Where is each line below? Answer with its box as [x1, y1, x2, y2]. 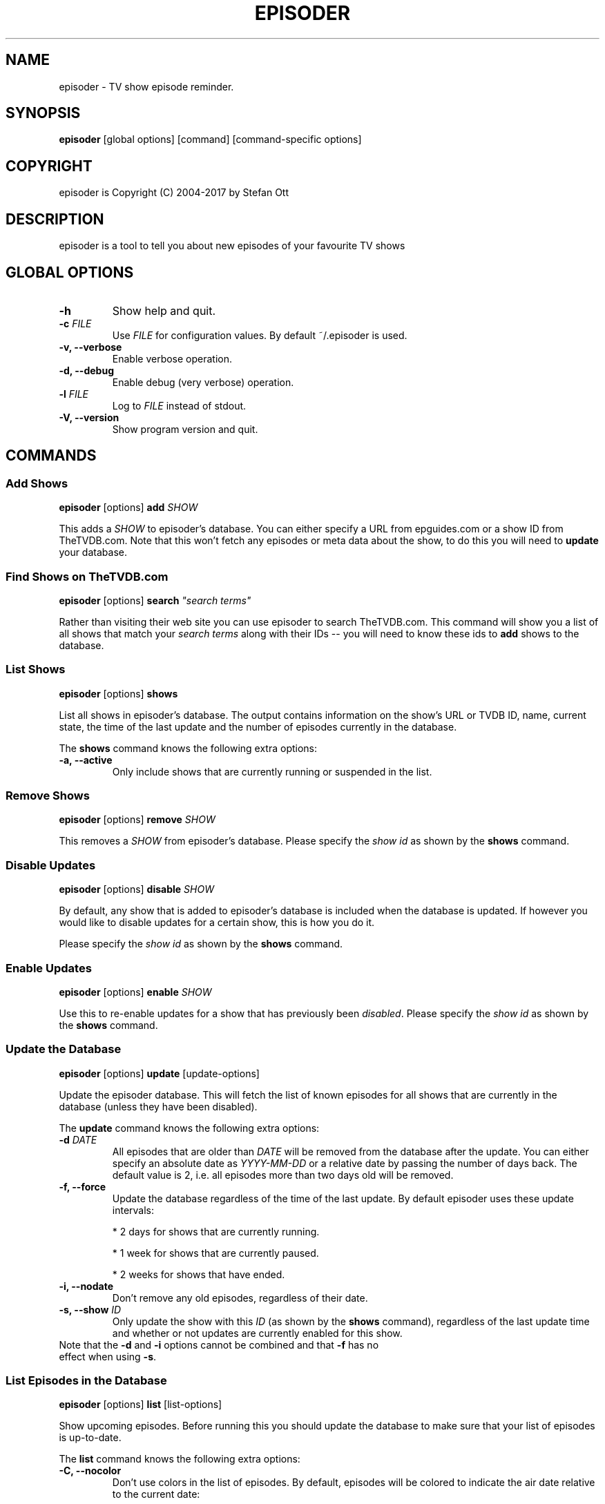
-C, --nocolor [59, 1465, 122, 1477]
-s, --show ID [59, 1303, 122, 1315]
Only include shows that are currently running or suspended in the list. [112, 765, 432, 778]
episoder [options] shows [59, 687, 178, 700]
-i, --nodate [59, 1280, 113, 1292]
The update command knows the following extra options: [59, 1121, 320, 1134]
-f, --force [59, 1180, 106, 1193]
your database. [59, 546, 127, 559]
